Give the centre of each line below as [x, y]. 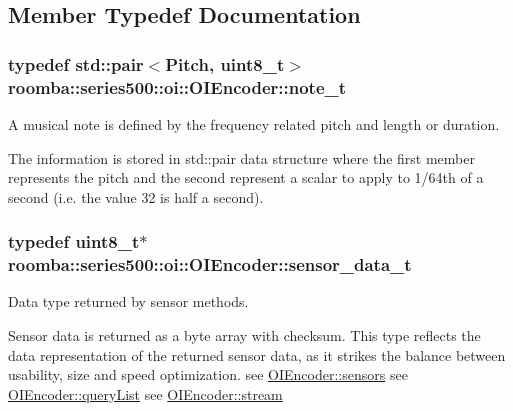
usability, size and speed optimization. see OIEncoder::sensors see [208, 374]
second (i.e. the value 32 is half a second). [136, 196]
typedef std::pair [76, 63]
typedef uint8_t [74, 241]
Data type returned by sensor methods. [128, 301]
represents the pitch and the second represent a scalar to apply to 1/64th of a [246, 177]
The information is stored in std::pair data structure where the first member [241, 157]
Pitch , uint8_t [225, 63]
